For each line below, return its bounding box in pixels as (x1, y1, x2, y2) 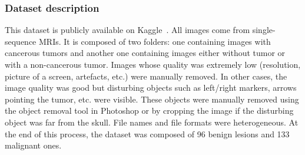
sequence (5, 35, 37, 47)
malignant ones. (5, 139, 62, 151)
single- (252, 24, 276, 36)
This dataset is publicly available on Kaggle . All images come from (5, 24, 250, 36)
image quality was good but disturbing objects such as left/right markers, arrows (5, 81, 297, 94)
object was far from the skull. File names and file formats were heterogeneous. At (5, 116, 299, 128)
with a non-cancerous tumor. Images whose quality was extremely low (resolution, (5, 58, 301, 70)
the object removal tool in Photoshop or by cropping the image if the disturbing (5, 104, 294, 117)
